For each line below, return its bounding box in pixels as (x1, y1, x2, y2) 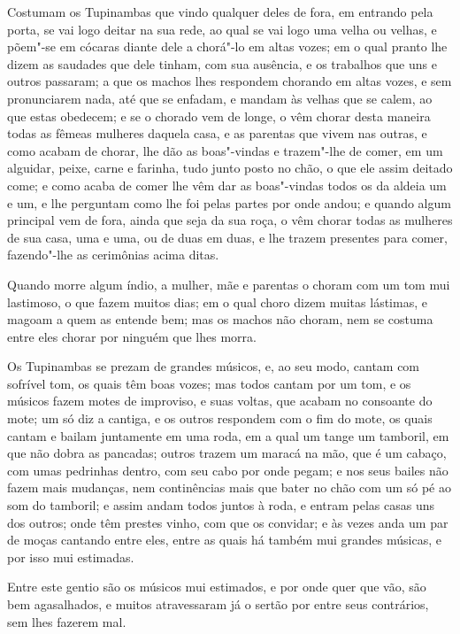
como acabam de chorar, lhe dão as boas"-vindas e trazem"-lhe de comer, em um (7, 141, 443, 159)
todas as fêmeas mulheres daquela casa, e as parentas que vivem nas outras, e (7, 124, 427, 143)
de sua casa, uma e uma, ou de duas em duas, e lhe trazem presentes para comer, (7, 228, 448, 246)
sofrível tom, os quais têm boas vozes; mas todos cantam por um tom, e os (7, 374, 411, 392)
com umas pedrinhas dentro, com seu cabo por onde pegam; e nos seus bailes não (7, 460, 448, 479)
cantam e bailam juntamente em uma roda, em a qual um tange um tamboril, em (7, 426, 449, 445)
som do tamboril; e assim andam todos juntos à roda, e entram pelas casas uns (7, 496, 434, 514)
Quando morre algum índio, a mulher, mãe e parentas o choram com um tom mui (7, 274, 450, 293)
